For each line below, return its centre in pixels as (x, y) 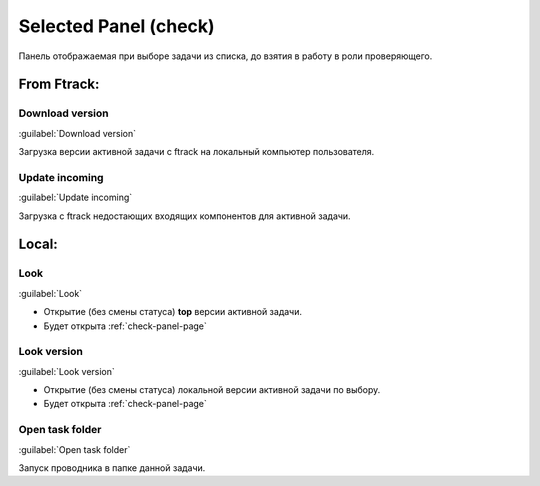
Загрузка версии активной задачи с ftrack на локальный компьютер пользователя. (196, 152)
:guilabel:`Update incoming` (75, 197)
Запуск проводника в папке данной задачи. (112, 468)
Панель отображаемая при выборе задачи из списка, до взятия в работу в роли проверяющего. (225, 56)
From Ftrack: (59, 84)
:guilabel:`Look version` (66, 371)
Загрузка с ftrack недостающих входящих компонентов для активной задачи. (184, 216)
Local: (38, 244)
